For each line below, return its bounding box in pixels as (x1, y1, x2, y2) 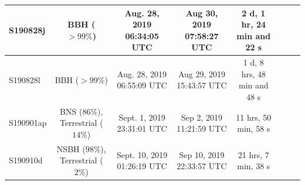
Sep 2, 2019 (181, 111, 222, 123)
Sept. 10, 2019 (116, 148, 168, 160)
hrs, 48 (241, 67, 266, 80)
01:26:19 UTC (117, 160, 167, 172)
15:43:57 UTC (177, 79, 227, 91)
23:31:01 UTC (117, 122, 167, 135)
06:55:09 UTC (117, 79, 167, 91)
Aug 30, (185, 6, 218, 19)
